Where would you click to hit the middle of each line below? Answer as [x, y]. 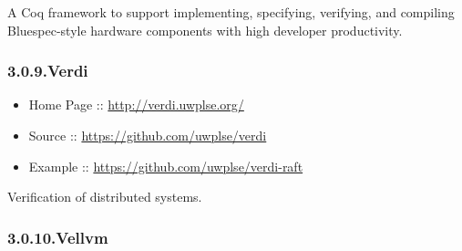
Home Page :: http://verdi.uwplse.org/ [136, 105]
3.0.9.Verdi [48, 71]
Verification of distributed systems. [105, 197]
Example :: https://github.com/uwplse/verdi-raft [166, 166]
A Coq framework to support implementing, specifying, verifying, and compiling [231, 12]
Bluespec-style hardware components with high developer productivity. [205, 30]
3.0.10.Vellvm [58, 237]
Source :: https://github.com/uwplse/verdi [148, 135]
